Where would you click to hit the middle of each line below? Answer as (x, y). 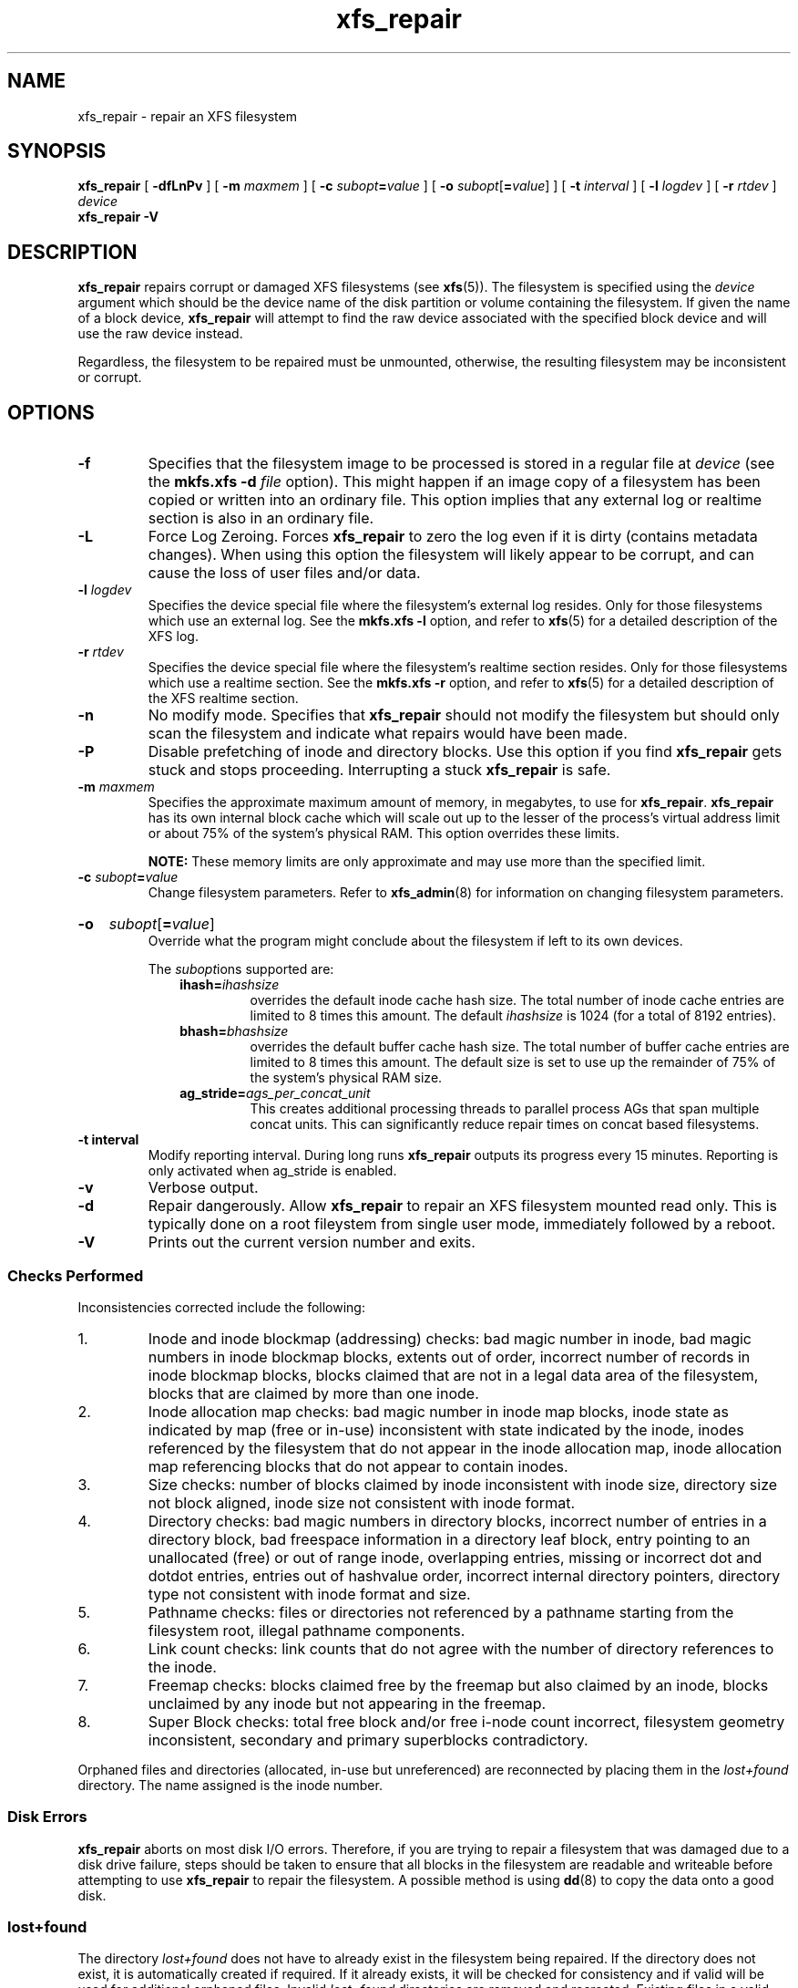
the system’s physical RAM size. (346, 1078)
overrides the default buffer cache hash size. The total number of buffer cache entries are (520, 1047)
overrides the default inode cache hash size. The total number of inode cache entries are (517, 1000)
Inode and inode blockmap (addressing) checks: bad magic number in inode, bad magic (450, 1338)
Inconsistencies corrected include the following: (221, 1307)
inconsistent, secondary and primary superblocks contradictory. (368, 1739)
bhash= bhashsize (234, 1031)
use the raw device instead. (160, 334)
